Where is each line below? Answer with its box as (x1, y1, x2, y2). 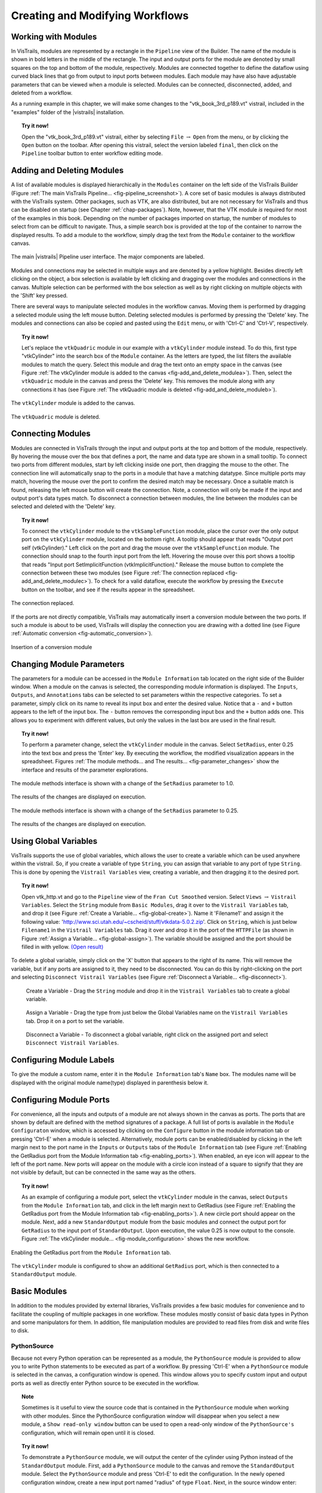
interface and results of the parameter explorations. (21, 766, 148, 773)
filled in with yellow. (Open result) (21, 943, 104, 950)
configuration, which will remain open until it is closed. (21, 1429, 155, 1436)
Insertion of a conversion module (11, 643, 92, 650)
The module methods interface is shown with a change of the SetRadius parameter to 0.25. (11, 807, 239, 814)
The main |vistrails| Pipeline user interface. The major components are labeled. (11, 253, 205, 260)
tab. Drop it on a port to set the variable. (26, 1017, 125, 1024)
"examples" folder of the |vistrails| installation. (11, 108, 125, 116)
